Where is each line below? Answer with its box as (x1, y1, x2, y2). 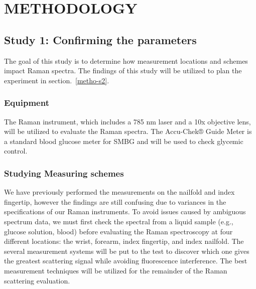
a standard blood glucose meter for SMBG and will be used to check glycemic (4, 135, 243, 146)
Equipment (4, 96, 49, 109)
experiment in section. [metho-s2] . (4, 75, 109, 85)
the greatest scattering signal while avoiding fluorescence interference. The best (4, 255, 247, 266)
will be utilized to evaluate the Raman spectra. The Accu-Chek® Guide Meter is (4, 126, 252, 136)
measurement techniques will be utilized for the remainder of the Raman (4, 265, 227, 275)
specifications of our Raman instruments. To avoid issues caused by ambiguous (4, 206, 246, 217)
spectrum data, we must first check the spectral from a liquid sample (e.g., (4, 216, 233, 226)
